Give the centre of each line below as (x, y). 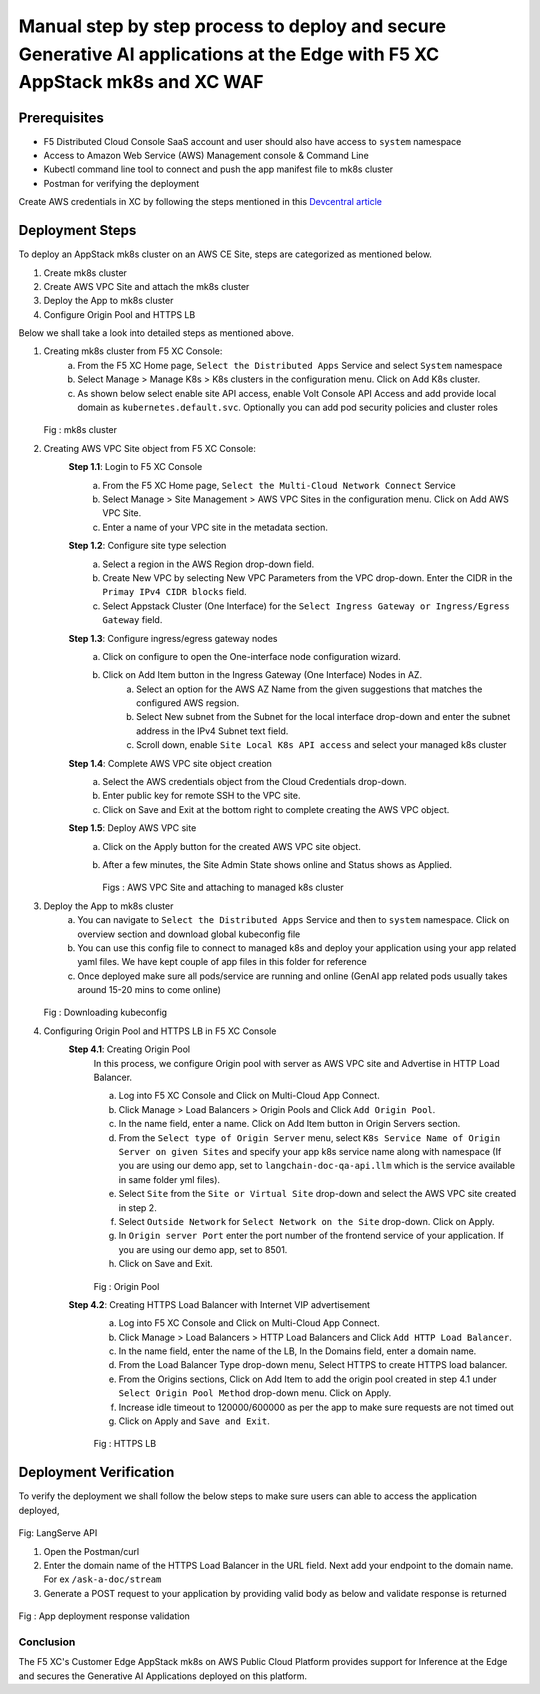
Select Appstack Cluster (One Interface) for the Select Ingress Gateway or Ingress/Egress (306, 606)
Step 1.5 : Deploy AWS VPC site (132, 828)
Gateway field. (132, 620)
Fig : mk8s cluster (80, 430)
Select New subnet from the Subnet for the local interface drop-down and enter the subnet (323, 717)
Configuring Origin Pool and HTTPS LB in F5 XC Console (160, 1031)
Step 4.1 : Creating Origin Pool (129, 1049)
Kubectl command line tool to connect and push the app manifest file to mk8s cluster (218, 169)
